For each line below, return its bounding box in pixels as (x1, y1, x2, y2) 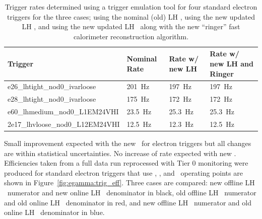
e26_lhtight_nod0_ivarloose (8, 81, 96, 92)
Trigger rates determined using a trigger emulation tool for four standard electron (5, 2, 257, 12)
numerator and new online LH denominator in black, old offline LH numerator (7, 187, 256, 197)
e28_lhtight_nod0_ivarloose (8, 94, 96, 104)
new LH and (210, 58, 254, 68)
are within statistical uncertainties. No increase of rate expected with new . (4, 148, 236, 158)
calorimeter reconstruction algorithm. (73, 31, 189, 41)
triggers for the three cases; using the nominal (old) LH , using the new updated (7, 11, 255, 22)
